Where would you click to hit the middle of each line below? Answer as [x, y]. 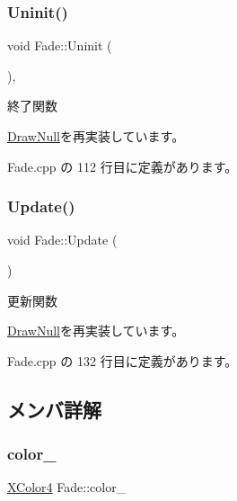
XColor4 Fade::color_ [67, 487]
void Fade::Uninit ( [60, 45]
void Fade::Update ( [62, 240]
